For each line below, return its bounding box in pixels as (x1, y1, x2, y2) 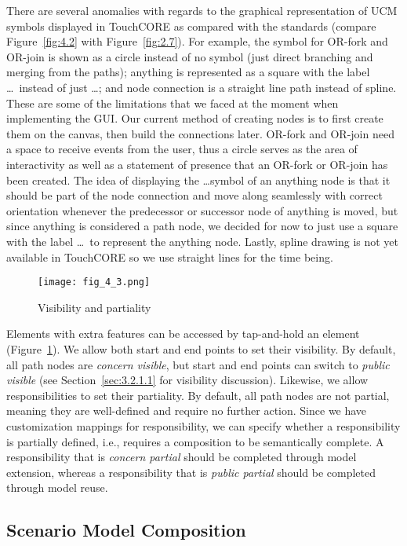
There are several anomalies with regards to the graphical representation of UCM (6, 2, 398, 18)
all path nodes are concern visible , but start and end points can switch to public (6, 356, 390, 372)
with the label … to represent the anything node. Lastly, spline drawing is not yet (6, 233, 399, 249)
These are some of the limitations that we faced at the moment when (6, 94, 339, 111)
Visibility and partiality (38, 299, 151, 315)
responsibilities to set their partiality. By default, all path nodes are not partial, (6, 387, 390, 403)
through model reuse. (6, 479, 108, 496)
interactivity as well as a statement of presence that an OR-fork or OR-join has (6, 156, 388, 172)
